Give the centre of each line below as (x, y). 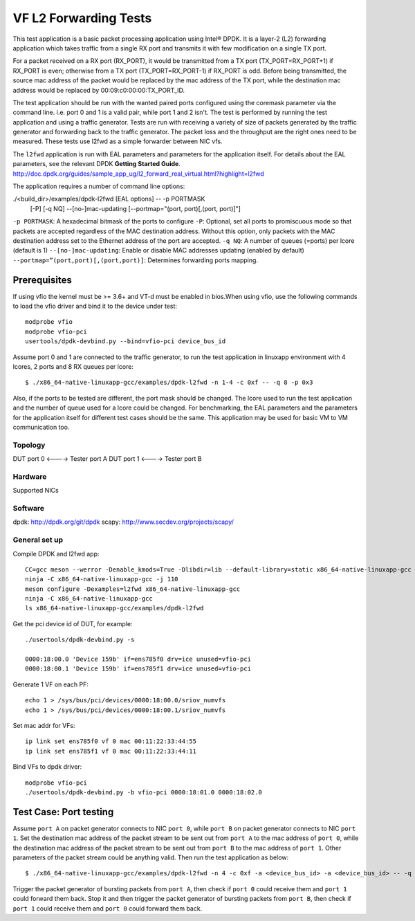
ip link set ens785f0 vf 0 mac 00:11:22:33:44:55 (111, 741)
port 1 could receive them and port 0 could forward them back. (108, 908)
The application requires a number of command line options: (99, 186)
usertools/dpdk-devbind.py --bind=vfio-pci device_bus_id (126, 341)
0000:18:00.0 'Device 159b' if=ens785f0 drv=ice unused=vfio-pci (138, 659)
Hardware (30, 476)
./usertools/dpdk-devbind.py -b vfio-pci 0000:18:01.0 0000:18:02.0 (144, 792)
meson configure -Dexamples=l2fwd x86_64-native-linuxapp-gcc (133, 589)
